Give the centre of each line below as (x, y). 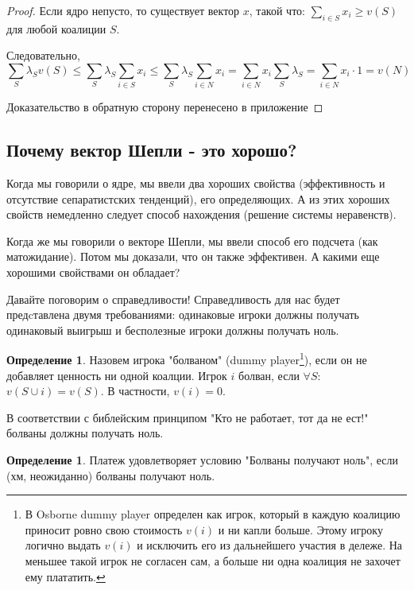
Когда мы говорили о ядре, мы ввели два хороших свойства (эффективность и (196, 183)
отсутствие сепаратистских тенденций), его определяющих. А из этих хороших (198, 198)
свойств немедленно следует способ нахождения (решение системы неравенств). (201, 214)
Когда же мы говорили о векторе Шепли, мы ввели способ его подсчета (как (192, 241)
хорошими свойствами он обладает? (93, 272)
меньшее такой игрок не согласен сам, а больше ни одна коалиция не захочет (213, 561)
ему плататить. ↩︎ (65, 576)
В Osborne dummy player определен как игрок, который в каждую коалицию (213, 514)
